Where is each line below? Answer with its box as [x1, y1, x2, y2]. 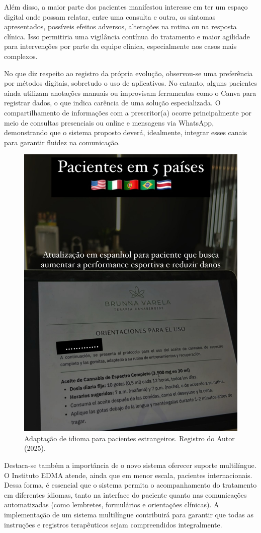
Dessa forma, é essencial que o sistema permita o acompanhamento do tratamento [4, 480, 257, 490]
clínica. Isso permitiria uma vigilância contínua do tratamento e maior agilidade [4, 31, 250, 41]
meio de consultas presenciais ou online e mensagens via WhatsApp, [4, 117, 214, 128]
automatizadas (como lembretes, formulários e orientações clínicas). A [4, 499, 219, 510]
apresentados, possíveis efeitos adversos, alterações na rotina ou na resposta [4, 21, 237, 32]
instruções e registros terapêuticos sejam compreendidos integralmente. [4, 519, 222, 529]
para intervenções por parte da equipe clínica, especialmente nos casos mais [4, 41, 237, 51]
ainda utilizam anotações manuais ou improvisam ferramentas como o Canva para [4, 87, 256, 98]
